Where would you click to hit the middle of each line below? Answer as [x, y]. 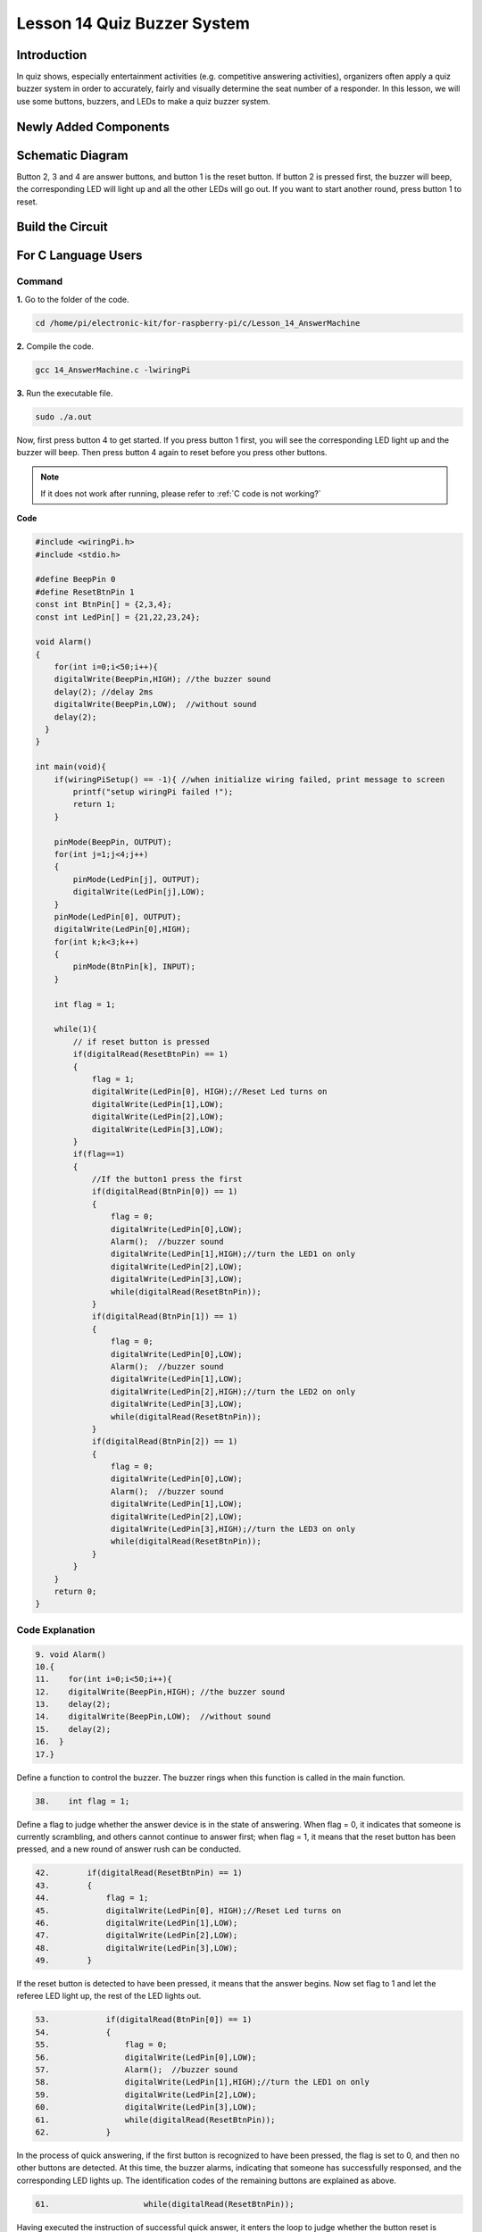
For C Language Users [79, 256]
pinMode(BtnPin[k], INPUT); [134, 967]
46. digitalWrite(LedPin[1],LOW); [137, 1923]
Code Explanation [56, 1629]
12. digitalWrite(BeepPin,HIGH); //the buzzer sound [160, 1691]
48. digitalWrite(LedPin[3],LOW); [137, 1948]
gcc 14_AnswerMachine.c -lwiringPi [113, 370]
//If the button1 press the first [167, 1179]
